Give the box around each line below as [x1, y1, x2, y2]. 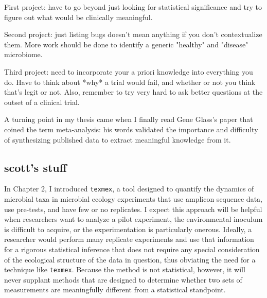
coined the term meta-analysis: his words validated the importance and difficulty [4, 124, 258, 134]
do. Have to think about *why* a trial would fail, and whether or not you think [4, 76, 256, 87]
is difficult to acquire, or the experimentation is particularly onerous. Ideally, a [4, 223, 252, 234]
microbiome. [4, 49, 43, 60]
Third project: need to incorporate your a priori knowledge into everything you [4, 66, 253, 77]
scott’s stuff [4, 159, 67, 175]
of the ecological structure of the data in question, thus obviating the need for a [4, 254, 256, 265]
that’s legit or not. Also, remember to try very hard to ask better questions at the [4, 86, 263, 97]
